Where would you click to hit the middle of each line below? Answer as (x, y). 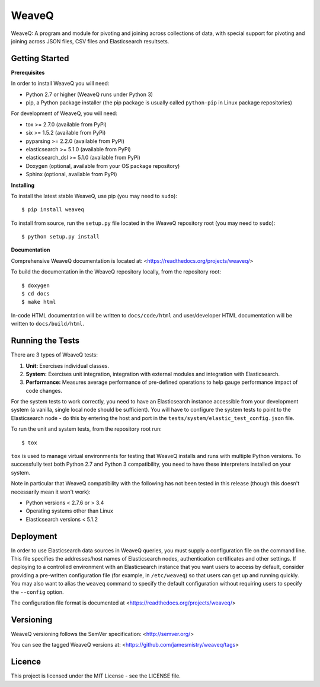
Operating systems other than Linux (70, 511)
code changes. (44, 390)
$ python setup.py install (61, 237)
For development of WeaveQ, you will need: (64, 113)
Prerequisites (28, 72)
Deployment (34, 536)
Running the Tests (45, 341)
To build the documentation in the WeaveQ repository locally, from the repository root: (116, 272)
